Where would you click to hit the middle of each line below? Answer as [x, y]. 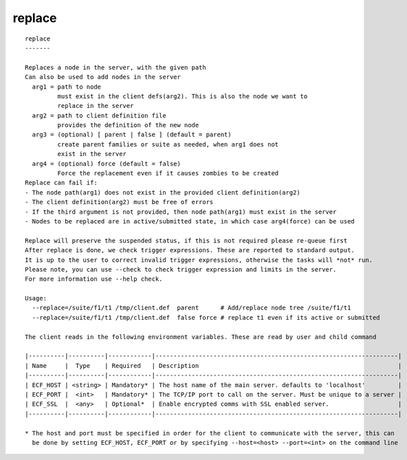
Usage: [36, 298]
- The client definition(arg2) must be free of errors [119, 202]
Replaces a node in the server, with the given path [115, 67]
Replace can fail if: [61, 183]
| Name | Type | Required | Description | [213, 365]
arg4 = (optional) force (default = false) [107, 164]
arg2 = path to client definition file [99, 116]
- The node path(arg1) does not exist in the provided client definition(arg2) [163, 192]
